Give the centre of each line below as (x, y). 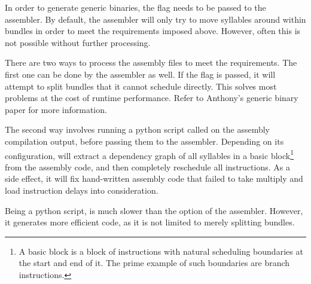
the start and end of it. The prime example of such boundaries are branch (154, 263)
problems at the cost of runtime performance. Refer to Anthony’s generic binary (152, 98)
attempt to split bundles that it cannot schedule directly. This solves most (141, 86)
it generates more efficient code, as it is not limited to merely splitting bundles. (150, 222)
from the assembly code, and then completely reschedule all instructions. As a (147, 167)
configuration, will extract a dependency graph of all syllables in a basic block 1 (150, 154)
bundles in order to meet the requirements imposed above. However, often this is (153, 31)
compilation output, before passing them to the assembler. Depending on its (144, 141)
